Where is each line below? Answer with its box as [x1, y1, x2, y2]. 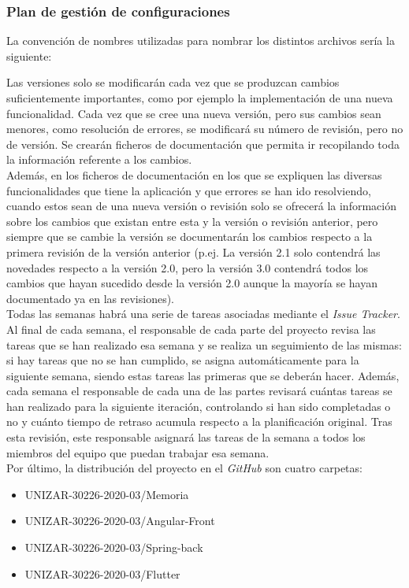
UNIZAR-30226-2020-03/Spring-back [24, 539, 203, 556]
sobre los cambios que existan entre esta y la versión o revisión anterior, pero [6, 213, 378, 229]
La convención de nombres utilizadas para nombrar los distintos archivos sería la [6, 32, 395, 49]
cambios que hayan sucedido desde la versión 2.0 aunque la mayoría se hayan [6, 275, 377, 291]
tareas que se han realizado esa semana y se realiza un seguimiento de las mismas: [6, 336, 402, 353]
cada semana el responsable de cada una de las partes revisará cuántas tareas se [6, 383, 392, 399]
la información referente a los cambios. [6, 151, 192, 168]
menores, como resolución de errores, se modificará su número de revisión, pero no [6, 120, 403, 137]
